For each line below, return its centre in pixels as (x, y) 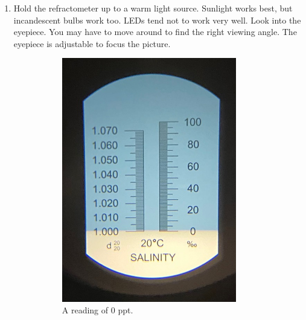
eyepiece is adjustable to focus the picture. (92, 43)
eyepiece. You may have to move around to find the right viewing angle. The (155, 32)
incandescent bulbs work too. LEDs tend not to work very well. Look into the (157, 20)
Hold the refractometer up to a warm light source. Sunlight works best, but (153, 8)
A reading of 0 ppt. (97, 310)
